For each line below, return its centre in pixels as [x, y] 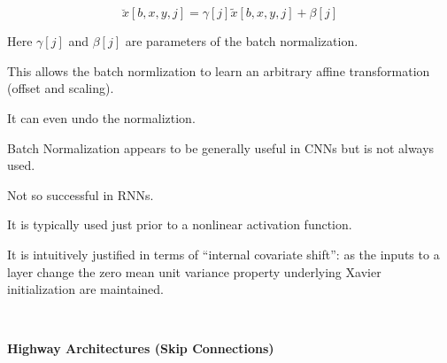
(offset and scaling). [61, 88]
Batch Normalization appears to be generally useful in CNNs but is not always [221, 147]
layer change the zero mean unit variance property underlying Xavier [194, 271]
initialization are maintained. [86, 289]
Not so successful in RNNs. [81, 194]
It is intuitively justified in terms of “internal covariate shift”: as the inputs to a [223, 254]
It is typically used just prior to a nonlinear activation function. [180, 224]
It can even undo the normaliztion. [101, 118]
